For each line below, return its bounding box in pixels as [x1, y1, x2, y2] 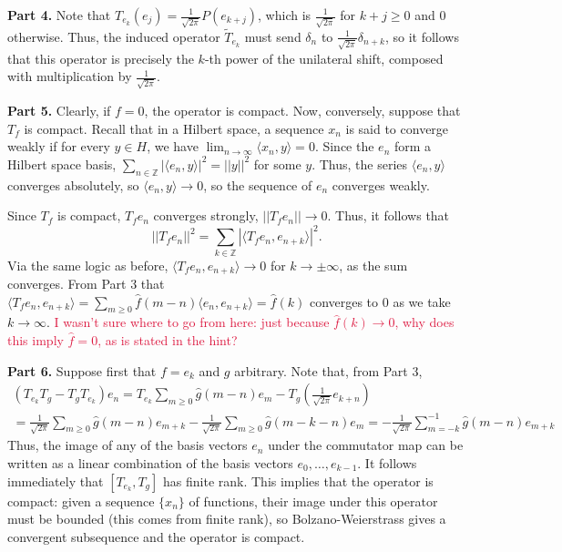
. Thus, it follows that [327, 206, 450, 225]
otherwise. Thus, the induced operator [7, 26, 220, 46]
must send [244, 26, 301, 46]
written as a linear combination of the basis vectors [7, 454, 293, 472]
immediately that [7, 471, 104, 490]
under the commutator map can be [268, 435, 464, 455]
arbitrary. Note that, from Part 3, [234, 361, 423, 380]
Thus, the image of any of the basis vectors [7, 435, 248, 455]
